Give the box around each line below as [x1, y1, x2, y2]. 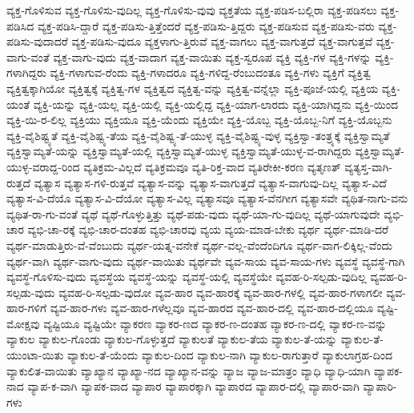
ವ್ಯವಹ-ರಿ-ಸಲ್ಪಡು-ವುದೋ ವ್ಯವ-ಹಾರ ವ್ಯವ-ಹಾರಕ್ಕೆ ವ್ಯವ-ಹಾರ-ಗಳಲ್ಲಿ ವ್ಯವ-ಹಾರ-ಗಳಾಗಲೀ [58, 283, 383, 300]
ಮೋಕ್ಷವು [6, 315, 40, 331]
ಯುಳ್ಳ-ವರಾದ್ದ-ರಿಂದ [6, 158, 80, 174]
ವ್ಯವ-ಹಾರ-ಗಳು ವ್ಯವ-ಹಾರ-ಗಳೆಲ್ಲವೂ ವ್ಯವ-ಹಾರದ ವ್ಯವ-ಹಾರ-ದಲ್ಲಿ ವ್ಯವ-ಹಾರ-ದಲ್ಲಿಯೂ [50, 299, 374, 316]
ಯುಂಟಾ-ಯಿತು [6, 347, 64, 363]
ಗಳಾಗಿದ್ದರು [6, 64, 46, 81]
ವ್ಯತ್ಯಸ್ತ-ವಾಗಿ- [344, 158, 393, 174]
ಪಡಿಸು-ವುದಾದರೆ [6, 33, 68, 50]
